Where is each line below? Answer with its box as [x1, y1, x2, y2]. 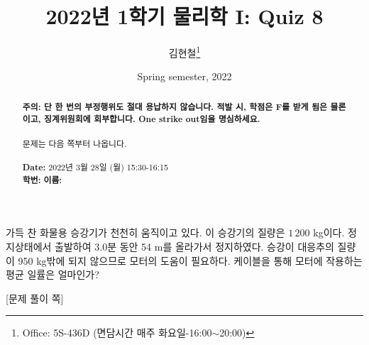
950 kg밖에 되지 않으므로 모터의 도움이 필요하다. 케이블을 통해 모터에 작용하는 [18, 253, 363, 268]
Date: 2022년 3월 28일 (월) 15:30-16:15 [22, 161, 168, 174]
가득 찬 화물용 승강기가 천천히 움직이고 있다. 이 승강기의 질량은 [6, 225, 285, 240]
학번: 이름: [22, 173, 62, 186]
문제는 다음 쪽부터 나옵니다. [22, 137, 127, 149]
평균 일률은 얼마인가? [6, 267, 99, 282]
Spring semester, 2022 [137, 69, 232, 84]
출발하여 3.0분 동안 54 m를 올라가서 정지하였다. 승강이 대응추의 [55, 239, 334, 253]
